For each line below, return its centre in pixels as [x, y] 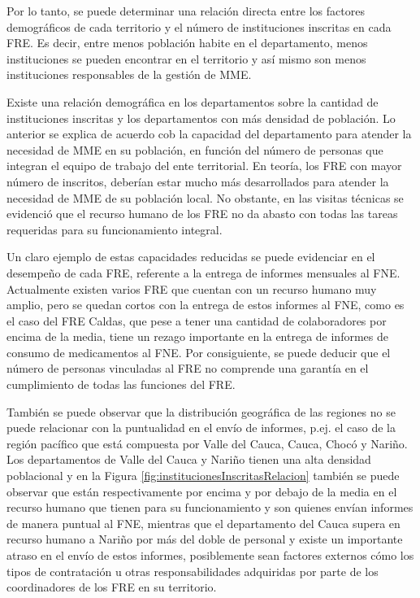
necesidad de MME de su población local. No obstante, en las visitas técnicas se [205, 197]
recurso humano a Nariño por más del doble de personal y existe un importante [205, 539]
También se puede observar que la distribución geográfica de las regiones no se [201, 411]
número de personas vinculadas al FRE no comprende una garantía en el [188, 368]
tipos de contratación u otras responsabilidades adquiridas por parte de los [193, 571]
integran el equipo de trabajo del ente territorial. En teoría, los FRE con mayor [204, 166]
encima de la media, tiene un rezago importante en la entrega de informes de [197, 336]
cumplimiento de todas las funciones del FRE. [121, 384]
